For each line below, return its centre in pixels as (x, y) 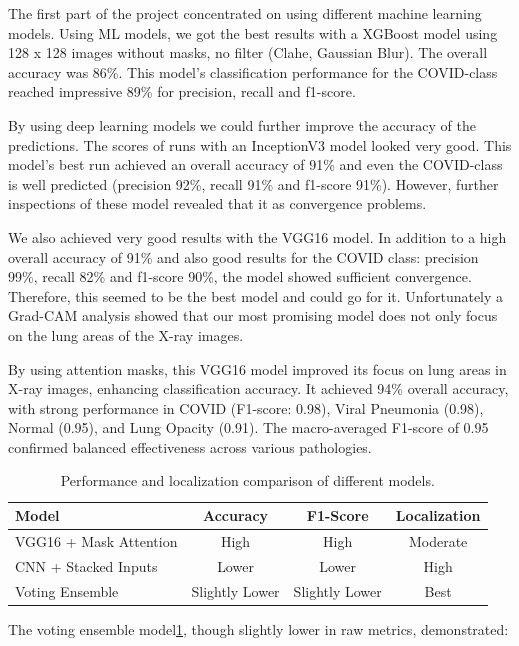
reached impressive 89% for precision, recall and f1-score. (182, 91)
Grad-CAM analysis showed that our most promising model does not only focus (253, 315)
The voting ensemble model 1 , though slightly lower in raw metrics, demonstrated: (258, 628)
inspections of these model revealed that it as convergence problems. (217, 203)
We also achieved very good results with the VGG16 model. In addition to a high (257, 236)
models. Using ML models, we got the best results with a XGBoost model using (253, 32)
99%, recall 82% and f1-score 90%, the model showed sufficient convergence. (240, 276)
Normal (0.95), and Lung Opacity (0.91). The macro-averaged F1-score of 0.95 (248, 427)
